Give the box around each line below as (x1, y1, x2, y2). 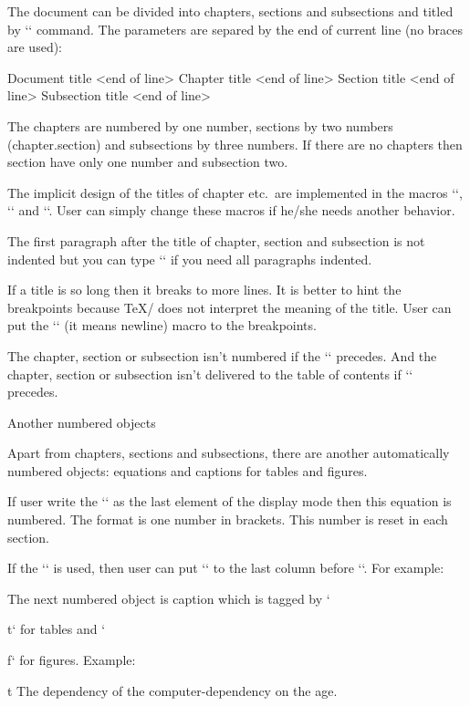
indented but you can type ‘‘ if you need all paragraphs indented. (7, 249, 372, 268)
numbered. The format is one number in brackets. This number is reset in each (7, 510, 448, 529)
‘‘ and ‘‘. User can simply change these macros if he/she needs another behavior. (7, 201, 455, 220)
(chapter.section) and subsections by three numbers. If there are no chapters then (7, 134, 463, 153)
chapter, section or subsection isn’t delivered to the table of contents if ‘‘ (7, 364, 413, 383)
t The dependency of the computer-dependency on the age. (7, 680, 338, 700)
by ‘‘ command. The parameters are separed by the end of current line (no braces (7, 19, 464, 38)
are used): (7, 37, 63, 57)
